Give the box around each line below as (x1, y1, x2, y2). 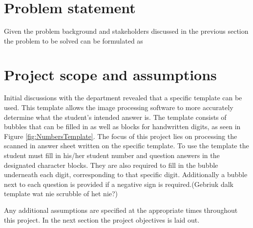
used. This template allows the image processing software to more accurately (4, 102, 233, 113)
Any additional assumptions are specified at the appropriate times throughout (4, 205, 238, 215)
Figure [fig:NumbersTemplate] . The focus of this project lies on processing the (4, 131, 237, 141)
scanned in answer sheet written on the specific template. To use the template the (4, 140, 249, 151)
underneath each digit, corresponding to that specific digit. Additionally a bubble (4, 169, 248, 180)
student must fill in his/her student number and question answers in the (4, 150, 220, 160)
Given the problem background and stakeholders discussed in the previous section (4, 26, 249, 36)
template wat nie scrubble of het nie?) (4, 188, 118, 199)
